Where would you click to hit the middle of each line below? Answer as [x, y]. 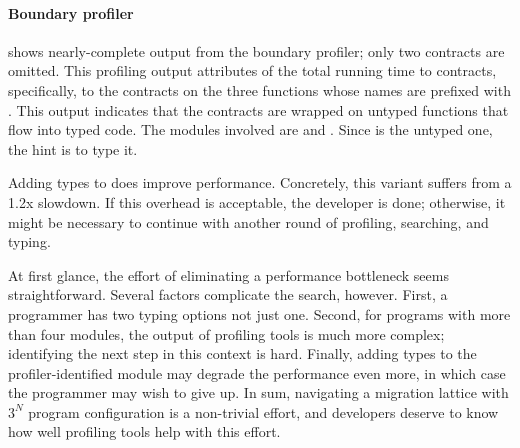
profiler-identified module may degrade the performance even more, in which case [257, 372]
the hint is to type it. [73, 148]
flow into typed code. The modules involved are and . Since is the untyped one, [250, 129]
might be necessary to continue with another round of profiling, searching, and [248, 221]
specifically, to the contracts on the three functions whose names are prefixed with [259, 89]
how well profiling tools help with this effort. [144, 431]
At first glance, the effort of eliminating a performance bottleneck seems [228, 274]
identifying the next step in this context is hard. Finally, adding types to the [242, 353]
